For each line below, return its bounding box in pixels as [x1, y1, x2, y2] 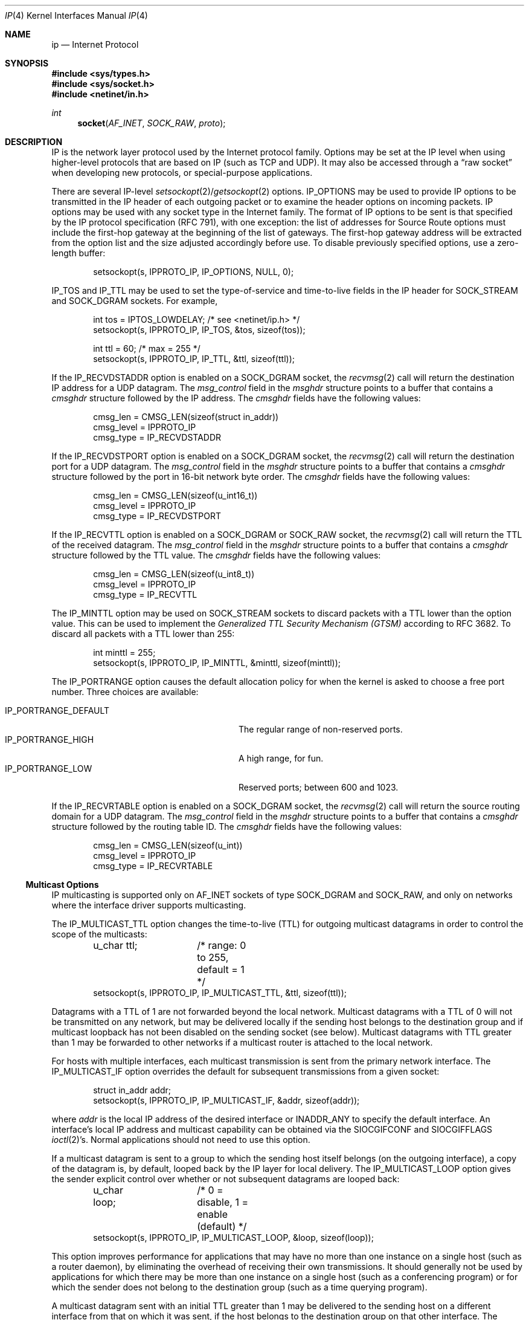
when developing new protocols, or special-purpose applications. [51, 167, 313, 178]
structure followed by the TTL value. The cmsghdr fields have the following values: [51, 550, 381, 560]
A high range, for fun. [239, 753, 324, 763]
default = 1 [197, 963, 245, 975]
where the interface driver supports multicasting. [51, 900, 246, 910]
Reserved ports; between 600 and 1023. [239, 782, 399, 792]
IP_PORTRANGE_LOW [5, 763, 92, 774]
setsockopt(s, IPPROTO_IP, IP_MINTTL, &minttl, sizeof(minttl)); [93, 658, 341, 668]
